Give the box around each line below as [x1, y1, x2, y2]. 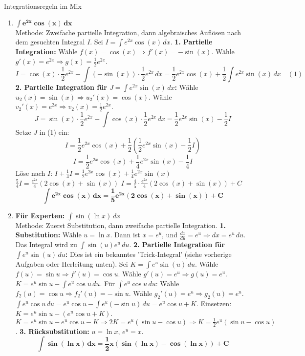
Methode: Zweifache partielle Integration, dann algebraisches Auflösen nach [15, 27, 241, 37]
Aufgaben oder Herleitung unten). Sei [15, 259, 128, 269]
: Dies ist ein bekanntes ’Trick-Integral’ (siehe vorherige [65, 249, 232, 259]
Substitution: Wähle [15, 230, 82, 240]
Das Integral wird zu [15, 239, 77, 250]
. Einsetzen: [196, 298, 232, 308]
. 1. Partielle [170, 37, 213, 47]
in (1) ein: [39, 127, 69, 137]
